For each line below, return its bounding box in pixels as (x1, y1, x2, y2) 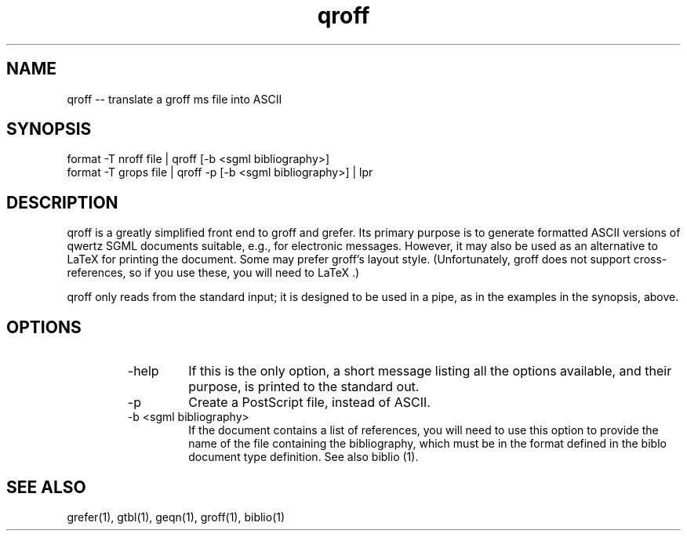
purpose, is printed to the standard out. (188, 379, 420, 395)
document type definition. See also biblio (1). (188, 450, 419, 464)
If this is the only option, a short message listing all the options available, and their (188, 363, 672, 379)
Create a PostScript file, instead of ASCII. (188, 394, 431, 411)
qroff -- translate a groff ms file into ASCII (67, 92, 282, 106)
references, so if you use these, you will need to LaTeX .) (67, 266, 360, 280)
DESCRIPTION (6, 192, 118, 212)
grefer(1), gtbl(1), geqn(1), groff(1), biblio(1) (67, 510, 285, 524)
